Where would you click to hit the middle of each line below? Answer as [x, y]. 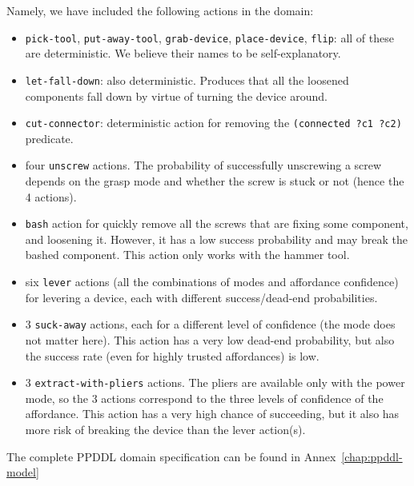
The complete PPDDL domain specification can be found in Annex [171, 456]
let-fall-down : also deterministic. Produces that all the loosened [187, 80]
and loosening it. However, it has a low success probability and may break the [217, 239]
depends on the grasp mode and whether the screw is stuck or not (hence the [215, 181]
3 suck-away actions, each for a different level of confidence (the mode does [210, 324]
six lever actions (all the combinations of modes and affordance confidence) [212, 282]
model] [23, 472]
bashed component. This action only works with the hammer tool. [187, 255]
